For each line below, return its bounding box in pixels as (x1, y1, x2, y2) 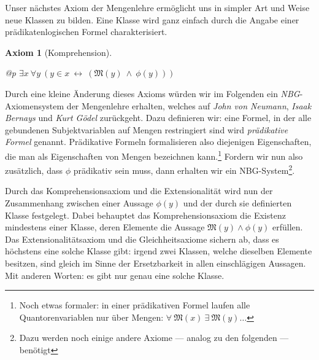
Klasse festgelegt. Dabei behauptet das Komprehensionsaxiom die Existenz (5, 208, 286, 221)
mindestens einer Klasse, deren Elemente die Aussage (5, 221, 205, 233)
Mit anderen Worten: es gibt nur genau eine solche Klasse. (5, 268, 225, 281)
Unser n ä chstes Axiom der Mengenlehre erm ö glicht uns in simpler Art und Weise (5, 1, 310, 14)
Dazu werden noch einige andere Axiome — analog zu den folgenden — (19, 331, 289, 344)
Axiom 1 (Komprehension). (5, 45, 112, 58)
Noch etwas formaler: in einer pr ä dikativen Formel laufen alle (19, 299, 250, 311)
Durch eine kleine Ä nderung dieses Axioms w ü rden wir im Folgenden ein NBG (5, 87, 300, 100)
